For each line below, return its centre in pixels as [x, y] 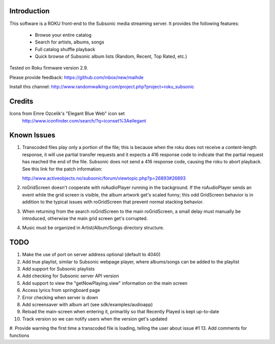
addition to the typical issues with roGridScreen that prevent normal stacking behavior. [113, 202]
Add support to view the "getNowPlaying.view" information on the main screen [105, 283]
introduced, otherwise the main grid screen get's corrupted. [85, 218]
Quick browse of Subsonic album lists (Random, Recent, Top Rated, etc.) [111, 57]
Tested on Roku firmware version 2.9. [49, 68]
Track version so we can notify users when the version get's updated [95, 318]
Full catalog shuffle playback [65, 49]
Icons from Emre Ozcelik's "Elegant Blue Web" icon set [67, 114]
